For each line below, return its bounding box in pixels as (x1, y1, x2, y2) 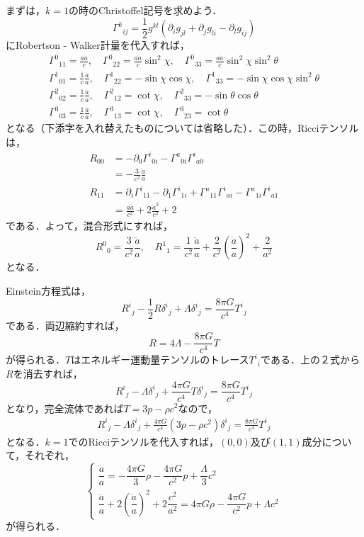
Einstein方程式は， (6, 283, 91, 298)
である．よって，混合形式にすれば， (6, 218, 173, 233)
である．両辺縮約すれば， (6, 317, 125, 332)
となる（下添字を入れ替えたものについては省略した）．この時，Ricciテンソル (6, 120, 359, 135)
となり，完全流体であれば (6, 400, 124, 415)
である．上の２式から (261, 352, 360, 367)
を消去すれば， (13, 366, 83, 380)
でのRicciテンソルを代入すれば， (68, 434, 220, 448)
